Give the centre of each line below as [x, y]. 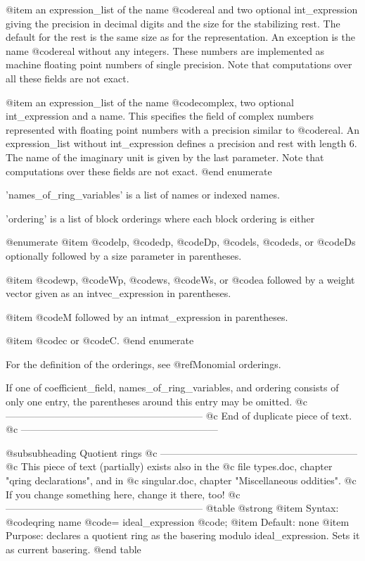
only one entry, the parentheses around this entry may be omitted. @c [156, 402]
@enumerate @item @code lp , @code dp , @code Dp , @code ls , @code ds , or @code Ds [181, 242]
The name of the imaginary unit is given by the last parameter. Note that [165, 157]
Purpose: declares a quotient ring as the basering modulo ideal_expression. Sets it [183, 535]
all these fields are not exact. [68, 78]
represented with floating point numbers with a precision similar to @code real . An [183, 129]
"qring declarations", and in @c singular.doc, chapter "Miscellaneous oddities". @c [181, 480]
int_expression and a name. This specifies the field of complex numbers [160, 116]
